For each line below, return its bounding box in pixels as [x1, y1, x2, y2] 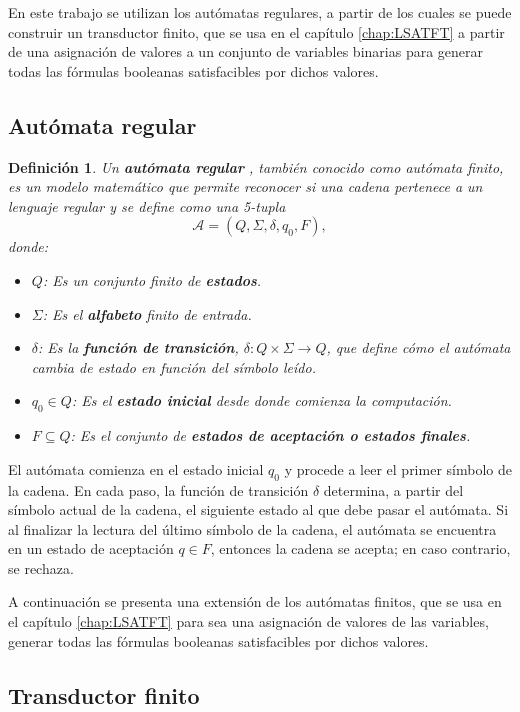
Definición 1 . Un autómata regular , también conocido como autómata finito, [8, 156, 504, 177]
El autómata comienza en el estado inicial [8, 458, 264, 479]
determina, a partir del [323, 479, 464, 500]
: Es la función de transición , [38, 337, 239, 358]
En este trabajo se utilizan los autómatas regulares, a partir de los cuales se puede [8, 2, 512, 22]
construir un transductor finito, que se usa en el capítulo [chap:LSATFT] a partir [8, 21, 505, 42]
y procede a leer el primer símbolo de [284, 458, 512, 479]
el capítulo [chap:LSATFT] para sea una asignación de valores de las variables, [8, 611, 489, 632]
